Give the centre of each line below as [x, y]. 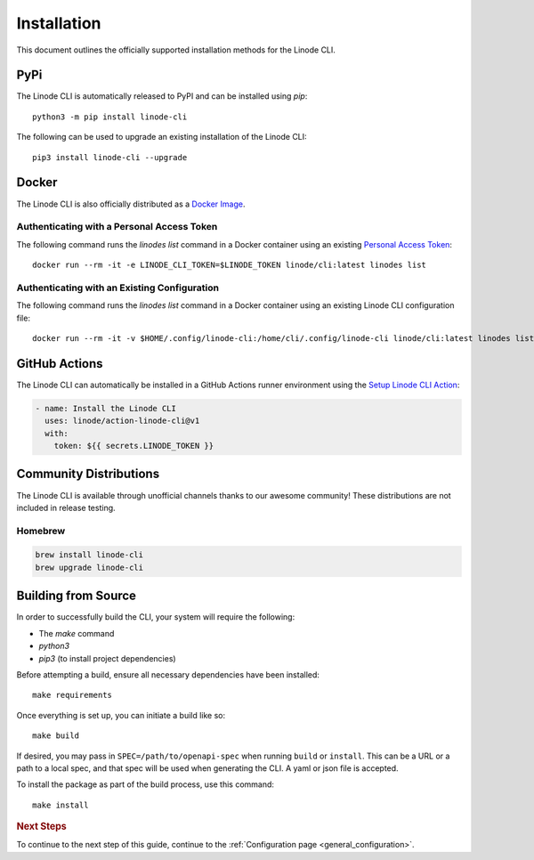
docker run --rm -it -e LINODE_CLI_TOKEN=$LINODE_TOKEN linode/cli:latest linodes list [230, 265]
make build [56, 736]
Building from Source [77, 596]
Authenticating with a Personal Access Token [117, 227]
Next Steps [41, 826]
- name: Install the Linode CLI [106, 408]
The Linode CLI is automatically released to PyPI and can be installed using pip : [162, 96]
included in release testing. [66, 507]
